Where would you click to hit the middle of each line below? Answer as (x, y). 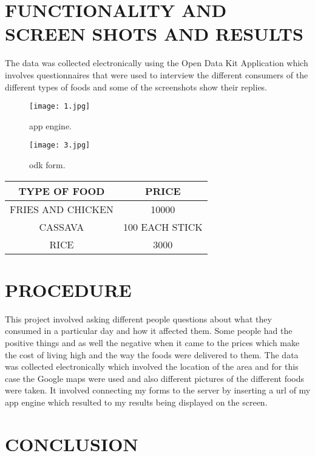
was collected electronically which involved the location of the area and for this (152, 366)
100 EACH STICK (163, 226)
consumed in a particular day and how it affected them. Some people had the (149, 331)
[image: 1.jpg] (60, 107)
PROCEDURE (68, 289)
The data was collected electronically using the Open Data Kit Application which (157, 63)
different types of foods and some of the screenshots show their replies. (136, 87)
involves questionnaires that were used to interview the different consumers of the (157, 74)
